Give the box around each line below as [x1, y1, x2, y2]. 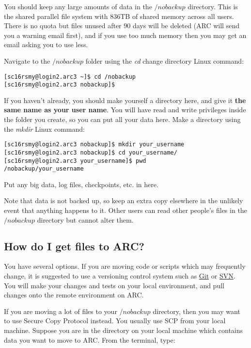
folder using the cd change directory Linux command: [85, 55, 244, 66]
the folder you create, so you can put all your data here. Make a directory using [4, 114, 241, 124]
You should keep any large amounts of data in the [4, 1, 152, 11]
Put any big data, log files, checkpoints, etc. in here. [4, 179, 158, 189]
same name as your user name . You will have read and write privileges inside [4, 104, 246, 115]
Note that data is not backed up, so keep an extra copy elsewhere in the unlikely [4, 195, 243, 206]
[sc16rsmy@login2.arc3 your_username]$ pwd [4, 157, 146, 164]
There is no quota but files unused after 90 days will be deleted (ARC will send [4, 20, 239, 31]
